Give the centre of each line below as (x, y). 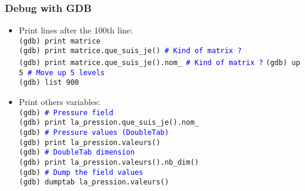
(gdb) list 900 (49, 83)
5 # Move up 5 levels (62, 73)
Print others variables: (60, 102)
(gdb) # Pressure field (66, 113)
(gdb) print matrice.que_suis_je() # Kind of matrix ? (130, 51)
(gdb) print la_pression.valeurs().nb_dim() (109, 162)
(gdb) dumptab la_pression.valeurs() (94, 182)
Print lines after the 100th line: (76, 30)
